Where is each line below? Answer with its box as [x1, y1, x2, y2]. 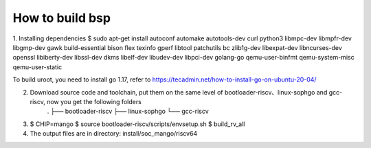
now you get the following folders [47, 97, 142, 106]
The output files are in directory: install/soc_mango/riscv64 [30, 129, 198, 138]
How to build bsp [12, 10, 111, 25]
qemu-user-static [12, 62, 63, 71]
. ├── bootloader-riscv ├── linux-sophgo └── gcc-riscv [47, 107, 209, 116]
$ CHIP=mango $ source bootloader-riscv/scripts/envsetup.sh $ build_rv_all [30, 120, 245, 128]
